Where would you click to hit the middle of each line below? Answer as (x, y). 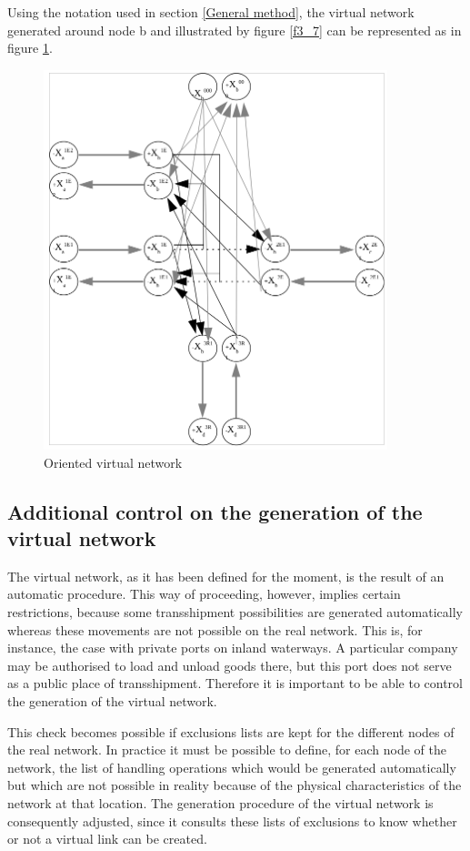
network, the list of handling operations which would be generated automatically (232, 767)
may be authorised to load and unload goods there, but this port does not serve (230, 665)
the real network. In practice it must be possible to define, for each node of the (227, 750)
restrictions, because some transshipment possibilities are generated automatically (235, 611)
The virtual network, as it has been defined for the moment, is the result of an (226, 576)
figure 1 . (30, 48)
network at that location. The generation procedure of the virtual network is (220, 802)
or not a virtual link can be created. (107, 839)
